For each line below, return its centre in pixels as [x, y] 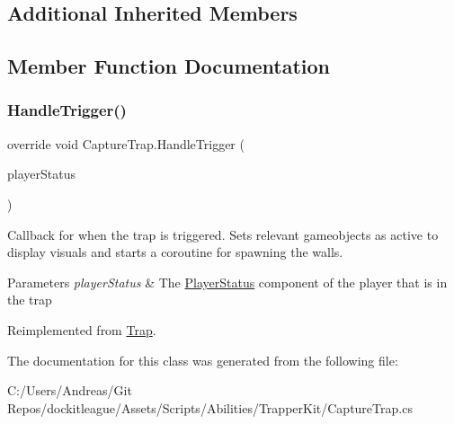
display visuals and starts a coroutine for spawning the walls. [175, 252]
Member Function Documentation [169, 66]
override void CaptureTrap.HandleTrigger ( [126, 143]
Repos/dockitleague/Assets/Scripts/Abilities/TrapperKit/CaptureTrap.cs [210, 407]
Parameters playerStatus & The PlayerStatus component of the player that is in [227, 282]
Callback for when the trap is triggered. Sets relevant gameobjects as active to [223, 234]
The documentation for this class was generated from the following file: [203, 360]
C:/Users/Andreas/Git [70, 390]
